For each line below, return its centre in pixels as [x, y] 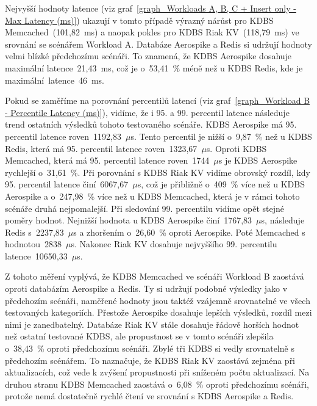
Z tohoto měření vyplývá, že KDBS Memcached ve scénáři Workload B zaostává [155, 276]
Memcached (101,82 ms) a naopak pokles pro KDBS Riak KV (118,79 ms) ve [152, 32]
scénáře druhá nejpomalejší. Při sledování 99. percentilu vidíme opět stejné [145, 208]
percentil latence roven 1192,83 [63, 136]
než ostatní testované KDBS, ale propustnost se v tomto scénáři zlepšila [139, 336]
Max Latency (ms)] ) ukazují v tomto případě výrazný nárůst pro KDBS [139, 20]
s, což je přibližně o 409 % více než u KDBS [221, 184]
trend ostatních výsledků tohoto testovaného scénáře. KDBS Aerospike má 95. [151, 124]
